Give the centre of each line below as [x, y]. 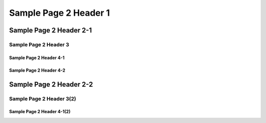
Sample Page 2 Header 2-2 [51, 84]
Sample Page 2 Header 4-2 [37, 70]
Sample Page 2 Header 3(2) [43, 98]
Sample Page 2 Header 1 [60, 13]
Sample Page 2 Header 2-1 [50, 30]
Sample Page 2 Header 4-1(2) [40, 112]
